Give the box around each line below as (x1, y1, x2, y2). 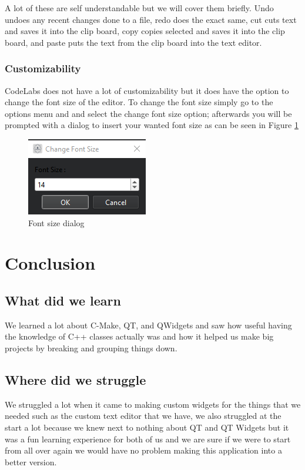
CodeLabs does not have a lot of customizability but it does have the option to (5, 84, 289, 96)
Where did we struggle (5, 370, 146, 388)
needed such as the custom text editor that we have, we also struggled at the (5, 409, 281, 422)
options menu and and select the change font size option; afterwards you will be (5, 107, 292, 119)
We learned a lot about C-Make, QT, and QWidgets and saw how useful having (5, 318, 292, 331)
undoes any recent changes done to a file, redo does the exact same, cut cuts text (5, 13, 297, 25)
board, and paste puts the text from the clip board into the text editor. (5, 36, 262, 48)
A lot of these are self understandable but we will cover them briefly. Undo (5, 2, 274, 14)
